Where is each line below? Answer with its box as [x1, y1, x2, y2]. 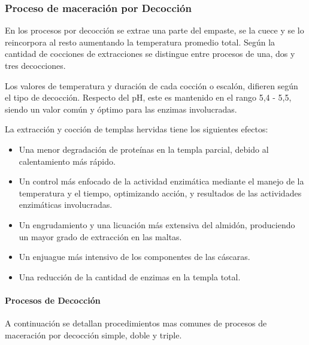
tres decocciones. [5, 59, 66, 71]
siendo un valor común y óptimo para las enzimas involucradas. [5, 102, 237, 115]
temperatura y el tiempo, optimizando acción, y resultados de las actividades [19, 186, 302, 199]
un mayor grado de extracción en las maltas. [19, 230, 182, 243]
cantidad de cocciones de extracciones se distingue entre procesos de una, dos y [5, 47, 295, 60]
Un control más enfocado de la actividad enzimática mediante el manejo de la [19, 175, 304, 187]
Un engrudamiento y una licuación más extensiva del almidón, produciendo [19, 218, 295, 231]
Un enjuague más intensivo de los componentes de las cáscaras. [19, 250, 250, 263]
